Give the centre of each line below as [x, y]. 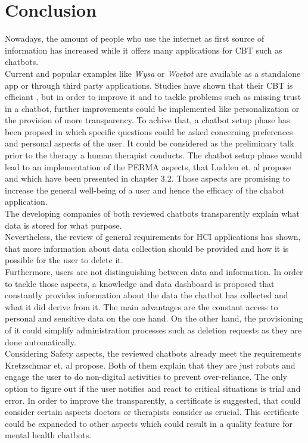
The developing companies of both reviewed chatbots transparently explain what [152, 213]
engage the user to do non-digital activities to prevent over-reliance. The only [146, 377]
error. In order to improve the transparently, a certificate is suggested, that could [153, 400]
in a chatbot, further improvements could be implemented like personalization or [152, 108]
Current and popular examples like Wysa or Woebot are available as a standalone [153, 73]
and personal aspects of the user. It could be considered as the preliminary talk [150, 143]
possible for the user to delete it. [64, 260]
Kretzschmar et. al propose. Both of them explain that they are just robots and [150, 365]
